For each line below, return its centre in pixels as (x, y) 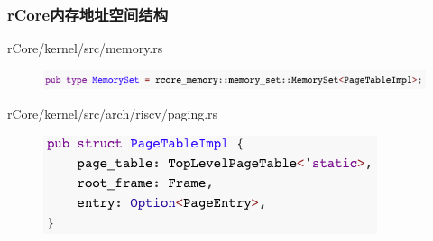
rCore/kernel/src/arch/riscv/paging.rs (113, 114)
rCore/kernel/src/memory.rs (85, 48)
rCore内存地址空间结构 (88, 14)
